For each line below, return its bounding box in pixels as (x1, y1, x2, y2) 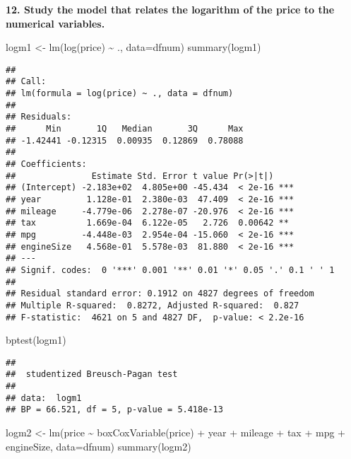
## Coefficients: (6, 159, 87, 170)
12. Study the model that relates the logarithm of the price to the (6, 2, 335, 16)
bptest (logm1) (6, 332, 66, 347)
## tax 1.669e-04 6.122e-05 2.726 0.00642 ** (6, 218, 289, 228)
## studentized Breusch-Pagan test (6, 369, 178, 380)
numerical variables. (6, 16, 105, 30)
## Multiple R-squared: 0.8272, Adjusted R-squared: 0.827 (6, 300, 299, 310)
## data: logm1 (6, 393, 82, 403)
